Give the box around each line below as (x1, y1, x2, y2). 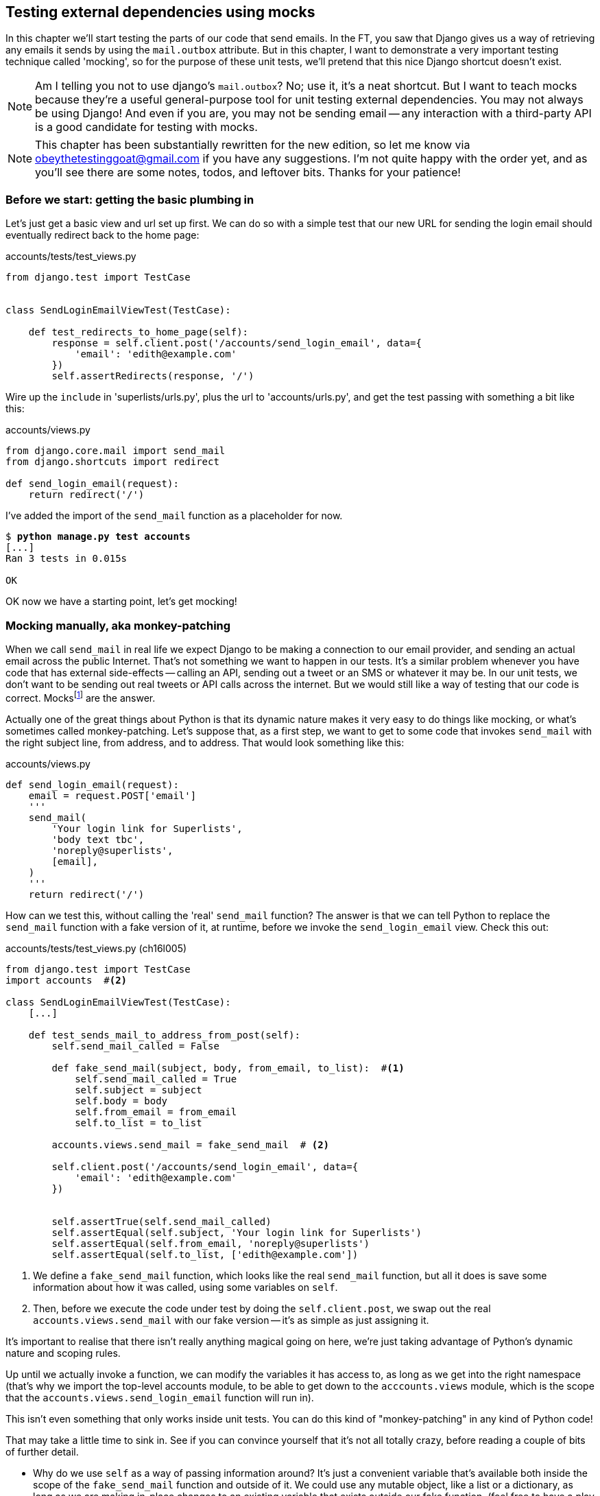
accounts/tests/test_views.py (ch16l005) (5, 942, 187, 954)
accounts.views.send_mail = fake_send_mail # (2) (51, 1139, 330, 1150)
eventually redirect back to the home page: (5, 229, 200, 241)
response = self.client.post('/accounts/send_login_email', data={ (51, 337, 422, 349)
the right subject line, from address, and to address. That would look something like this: (5, 736, 405, 748)
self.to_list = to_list (75, 1117, 202, 1128)
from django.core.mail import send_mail (5, 445, 226, 457)
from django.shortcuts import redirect (5, 456, 219, 468)
